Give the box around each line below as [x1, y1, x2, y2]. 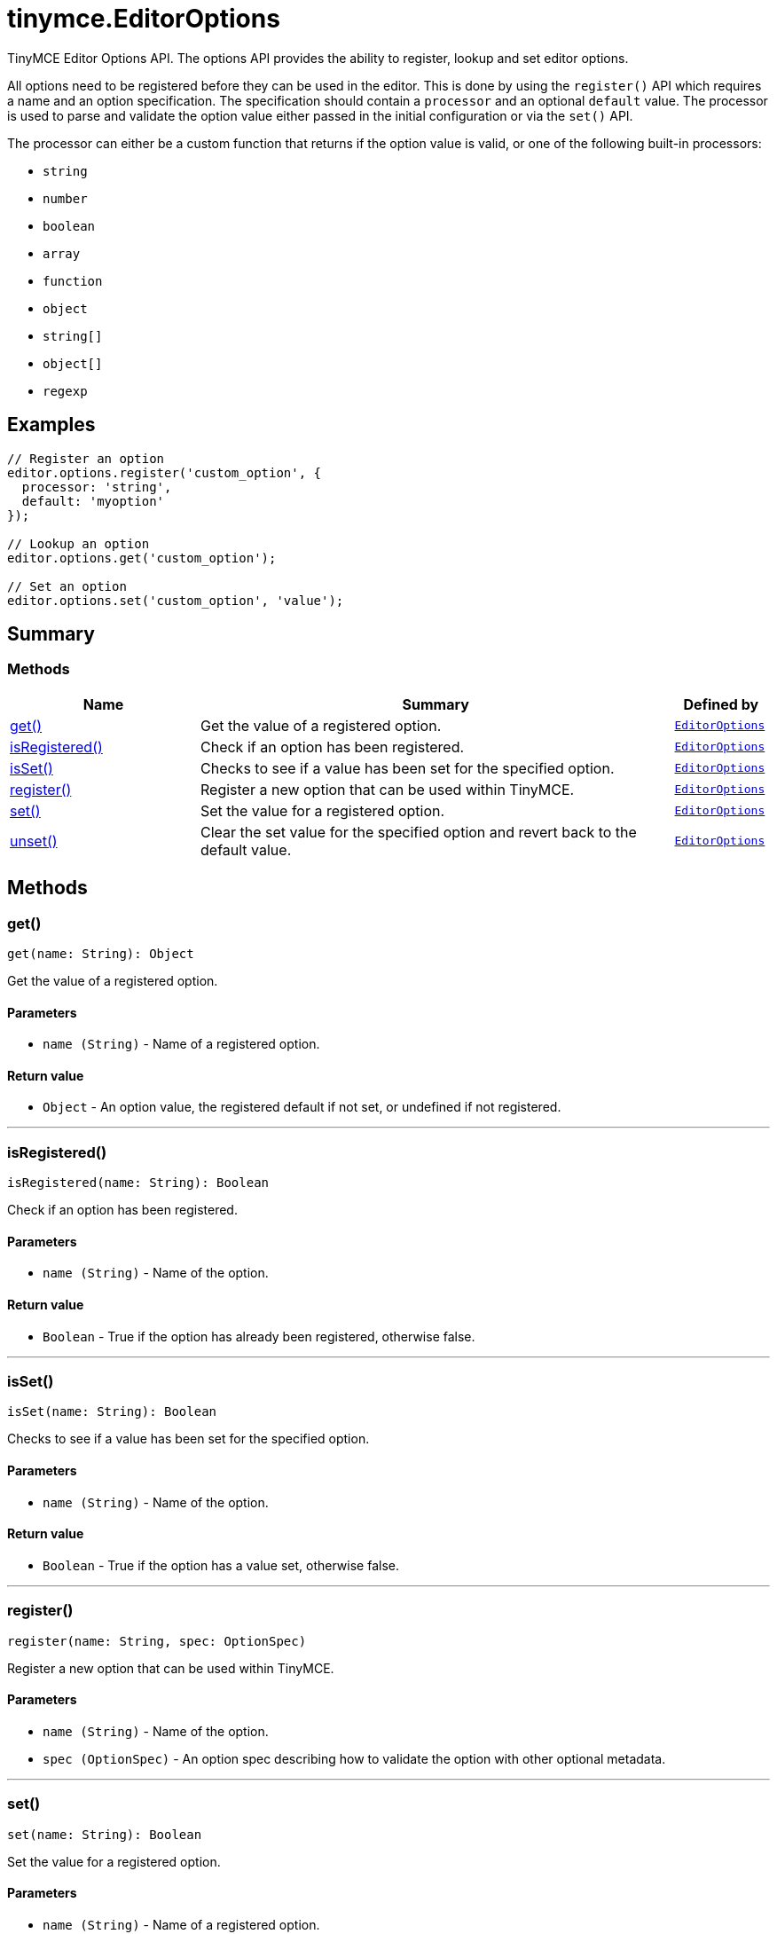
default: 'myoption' [21, 493, 165, 508]
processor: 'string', [21, 479, 172, 494]
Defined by [683, 695, 759, 713]
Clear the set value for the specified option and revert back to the [200, 822, 637, 841]
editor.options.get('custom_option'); [7, 550, 277, 565]
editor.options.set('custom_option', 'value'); [7, 593, 344, 608]
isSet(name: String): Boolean [7, 1404, 217, 1419]
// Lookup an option [7, 536, 150, 551]
